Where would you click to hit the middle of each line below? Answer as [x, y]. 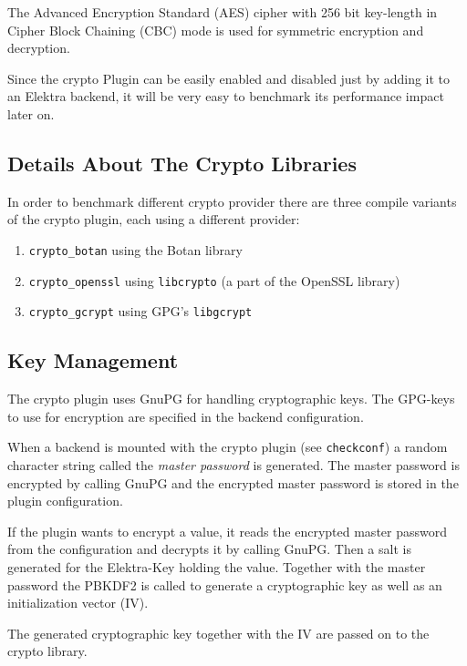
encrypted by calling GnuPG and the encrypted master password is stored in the [233, 482]
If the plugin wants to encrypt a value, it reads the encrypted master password [228, 531]
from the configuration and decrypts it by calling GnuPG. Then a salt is [209, 549]
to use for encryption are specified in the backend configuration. [186, 416]
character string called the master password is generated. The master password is [233, 464]
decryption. [39, 48]
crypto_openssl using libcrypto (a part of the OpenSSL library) [214, 280]
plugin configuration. [65, 501]
